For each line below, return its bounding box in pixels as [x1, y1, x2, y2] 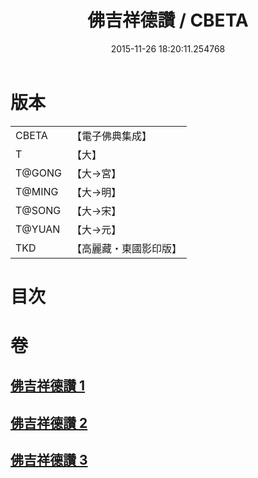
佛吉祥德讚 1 [10, 377, 86, 395]
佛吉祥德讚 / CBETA [87, 9, 249, 32]
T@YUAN [15, 222, 61, 236]
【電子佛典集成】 [71, 129, 152, 143]
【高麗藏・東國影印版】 [71, 241, 182, 255]
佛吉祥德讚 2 [10, 414, 88, 431]
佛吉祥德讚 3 [10, 452, 88, 469]
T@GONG [15, 166, 62, 180]
